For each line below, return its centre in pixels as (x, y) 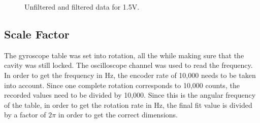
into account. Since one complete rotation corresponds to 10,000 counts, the (122, 85)
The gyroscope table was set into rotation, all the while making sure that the (124, 55)
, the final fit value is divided (207, 105)
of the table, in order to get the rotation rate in (78, 105)
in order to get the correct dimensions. (118, 115)
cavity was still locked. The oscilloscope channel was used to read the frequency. (128, 65)
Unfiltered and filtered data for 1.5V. (82, 7)
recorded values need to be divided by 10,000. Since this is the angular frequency (130, 95)
